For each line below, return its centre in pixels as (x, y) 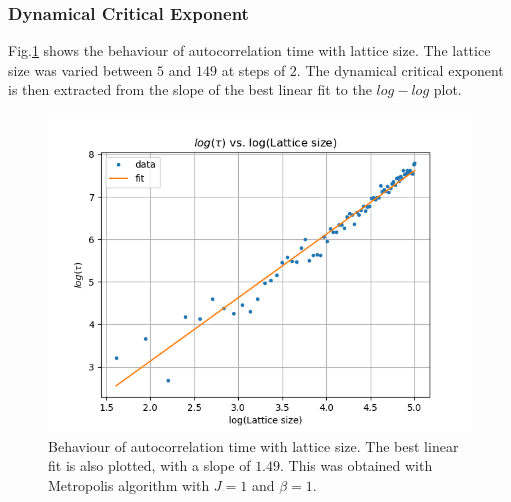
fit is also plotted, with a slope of (149, 465)
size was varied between (80, 69)
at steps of (253, 69)
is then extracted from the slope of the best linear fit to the (190, 89)
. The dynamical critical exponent (400, 69)
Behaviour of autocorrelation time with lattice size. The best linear (253, 445)
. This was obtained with (356, 465)
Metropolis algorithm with (129, 484)
